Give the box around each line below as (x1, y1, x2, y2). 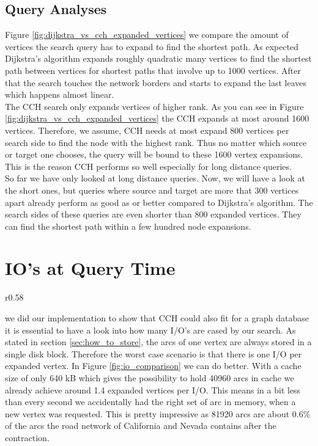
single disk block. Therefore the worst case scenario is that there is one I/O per (5, 347, 302, 360)
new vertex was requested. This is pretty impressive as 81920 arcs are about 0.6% (5, 407, 311, 420)
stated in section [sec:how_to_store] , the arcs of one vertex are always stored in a (5, 335, 312, 348)
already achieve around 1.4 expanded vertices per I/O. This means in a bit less (5, 383, 301, 396)
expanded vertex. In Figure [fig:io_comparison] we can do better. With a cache (5, 359, 301, 372)
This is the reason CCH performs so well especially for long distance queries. (5, 159, 292, 172)
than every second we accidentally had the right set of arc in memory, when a (5, 395, 296, 408)
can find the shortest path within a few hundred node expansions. (5, 219, 251, 232)
